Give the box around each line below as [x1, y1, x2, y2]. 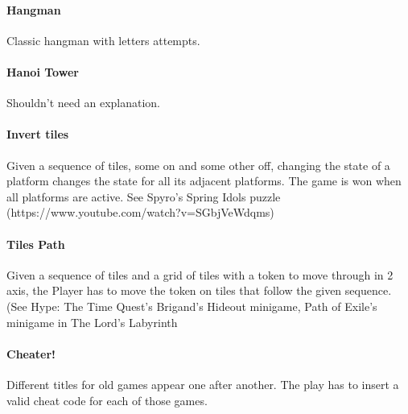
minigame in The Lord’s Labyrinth [6, 313, 178, 330]
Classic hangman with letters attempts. [6, 31, 200, 48]
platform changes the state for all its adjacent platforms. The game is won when [6, 172, 402, 189]
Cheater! [6, 345, 56, 362]
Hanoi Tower [6, 63, 79, 80]
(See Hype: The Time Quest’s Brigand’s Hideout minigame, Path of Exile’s [6, 297, 377, 314]
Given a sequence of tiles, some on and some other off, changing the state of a [6, 156, 390, 173]
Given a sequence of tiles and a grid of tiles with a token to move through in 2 [6, 266, 394, 283]
